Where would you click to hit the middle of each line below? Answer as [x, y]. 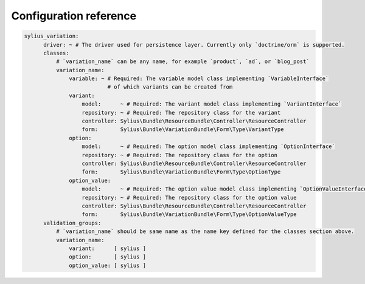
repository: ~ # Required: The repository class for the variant [181, 113]
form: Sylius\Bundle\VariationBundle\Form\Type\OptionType [181, 172]
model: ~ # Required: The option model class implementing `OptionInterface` [209, 147]
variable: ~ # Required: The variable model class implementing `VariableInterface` [199, 79]
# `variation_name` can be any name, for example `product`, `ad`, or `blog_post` [182, 62]
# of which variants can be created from [170, 87]
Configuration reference [74, 16]
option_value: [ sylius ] [107, 265]
